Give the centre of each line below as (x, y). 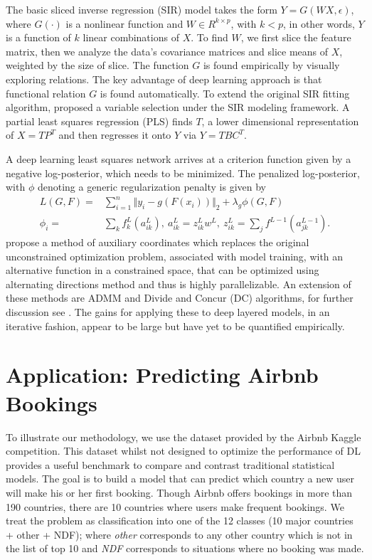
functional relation (46, 93)
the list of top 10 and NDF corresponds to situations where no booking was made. (185, 548)
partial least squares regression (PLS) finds (99, 121)
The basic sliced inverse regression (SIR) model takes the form (142, 9)
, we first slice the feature (296, 37)
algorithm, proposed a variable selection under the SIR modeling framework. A (178, 107)
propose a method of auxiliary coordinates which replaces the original (158, 242)
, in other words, (319, 23)
